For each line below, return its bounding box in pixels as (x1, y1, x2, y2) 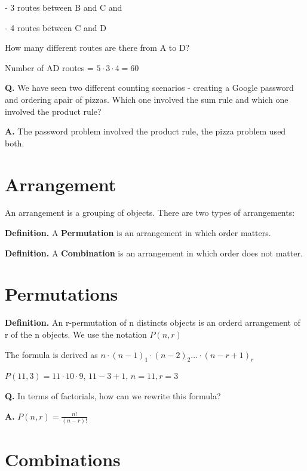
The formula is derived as (5, 348, 98, 360)
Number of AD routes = (5, 61, 94, 74)
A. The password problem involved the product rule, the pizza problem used (5, 125, 286, 137)
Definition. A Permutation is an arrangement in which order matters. (5, 227, 271, 239)
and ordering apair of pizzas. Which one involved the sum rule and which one (5, 93, 288, 105)
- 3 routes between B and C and (5, 1, 122, 13)
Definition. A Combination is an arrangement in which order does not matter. (5, 246, 303, 259)
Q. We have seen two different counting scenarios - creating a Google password (5, 81, 294, 94)
